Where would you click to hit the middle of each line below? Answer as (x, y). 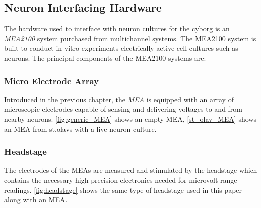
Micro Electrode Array (52, 80)
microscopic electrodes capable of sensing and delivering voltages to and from (123, 109)
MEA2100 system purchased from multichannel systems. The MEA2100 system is (130, 38)
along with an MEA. (36, 200)
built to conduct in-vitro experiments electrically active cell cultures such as (121, 48)
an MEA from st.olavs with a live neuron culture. (80, 129)
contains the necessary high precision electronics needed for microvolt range (121, 180)
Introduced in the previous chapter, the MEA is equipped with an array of (119, 99)
